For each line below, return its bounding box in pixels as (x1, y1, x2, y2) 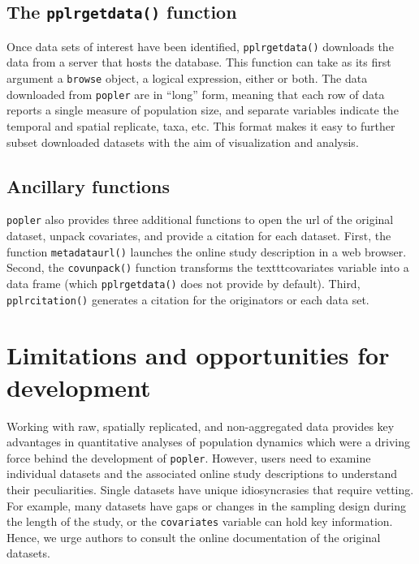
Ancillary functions (6, 173, 171, 198)
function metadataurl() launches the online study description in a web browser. (6, 243, 407, 260)
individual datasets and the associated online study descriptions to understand (6, 465, 398, 482)
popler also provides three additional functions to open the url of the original (6, 211, 394, 228)
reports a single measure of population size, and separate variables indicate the (6, 101, 399, 118)
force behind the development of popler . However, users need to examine (6, 449, 371, 466)
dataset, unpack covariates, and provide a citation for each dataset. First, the (6, 226, 391, 243)
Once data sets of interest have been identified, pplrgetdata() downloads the (6, 37, 394, 54)
